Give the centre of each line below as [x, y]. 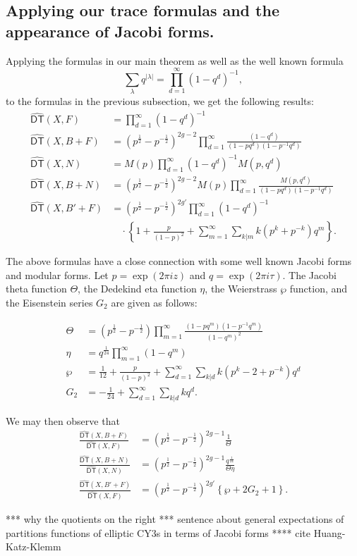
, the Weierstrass [241, 289]
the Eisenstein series [49, 302]
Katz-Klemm [34, 546]
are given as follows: [154, 302]
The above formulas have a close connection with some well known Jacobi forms [179, 261]
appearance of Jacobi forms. [110, 31]
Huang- [329, 532]
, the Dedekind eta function [137, 289]
